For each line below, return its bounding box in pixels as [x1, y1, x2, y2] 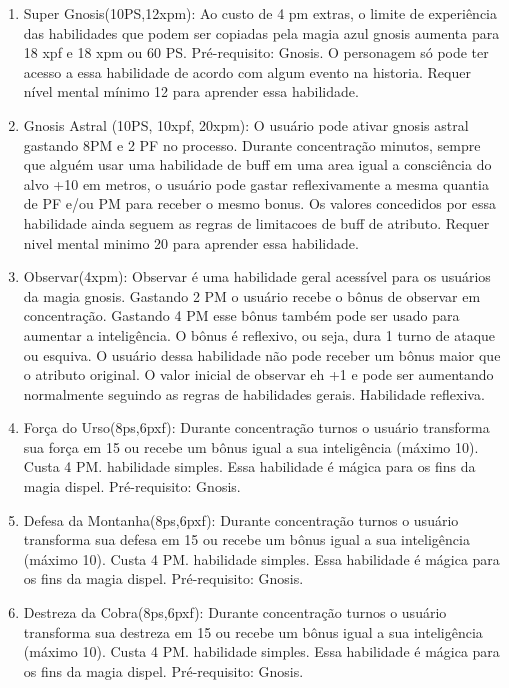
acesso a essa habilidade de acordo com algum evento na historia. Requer [23, 61, 471, 82]
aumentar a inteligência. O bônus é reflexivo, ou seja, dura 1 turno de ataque [23, 324, 496, 345]
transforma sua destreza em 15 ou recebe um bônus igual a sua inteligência [23, 621, 483, 642]
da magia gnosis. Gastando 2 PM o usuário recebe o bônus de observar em [23, 285, 481, 306]
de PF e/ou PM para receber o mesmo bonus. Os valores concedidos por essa [23, 193, 497, 214]
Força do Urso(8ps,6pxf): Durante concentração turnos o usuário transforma [23, 417, 490, 438]
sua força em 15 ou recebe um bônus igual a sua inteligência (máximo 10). [23, 436, 479, 457]
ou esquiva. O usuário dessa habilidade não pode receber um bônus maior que [23, 344, 501, 365]
